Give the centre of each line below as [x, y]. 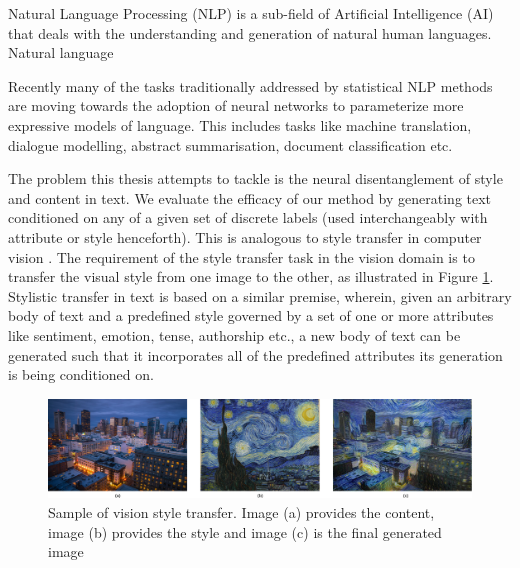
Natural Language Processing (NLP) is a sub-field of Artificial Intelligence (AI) [251, 13]
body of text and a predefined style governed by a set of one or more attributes [251, 315]
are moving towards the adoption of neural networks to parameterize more [236, 105]
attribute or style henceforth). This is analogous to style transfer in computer [245, 236]
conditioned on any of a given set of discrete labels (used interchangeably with [248, 217]
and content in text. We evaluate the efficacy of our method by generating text [250, 197]
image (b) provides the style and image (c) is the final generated [245, 531]
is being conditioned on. [81, 374]
